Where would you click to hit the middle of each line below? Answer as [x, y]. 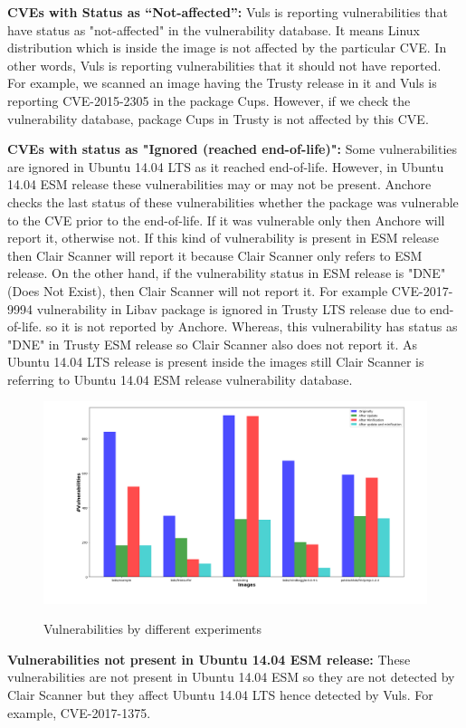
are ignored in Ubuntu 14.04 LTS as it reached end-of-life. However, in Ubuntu [226, 166]
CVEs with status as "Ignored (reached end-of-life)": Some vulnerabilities [233, 149]
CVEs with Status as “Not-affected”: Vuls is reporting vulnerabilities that [228, 12]
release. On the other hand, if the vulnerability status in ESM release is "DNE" [227, 273]
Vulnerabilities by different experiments [153, 629]
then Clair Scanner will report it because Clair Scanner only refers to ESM [215, 255]
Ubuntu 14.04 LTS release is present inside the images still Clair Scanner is [216, 362]
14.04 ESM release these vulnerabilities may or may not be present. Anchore [219, 184]
